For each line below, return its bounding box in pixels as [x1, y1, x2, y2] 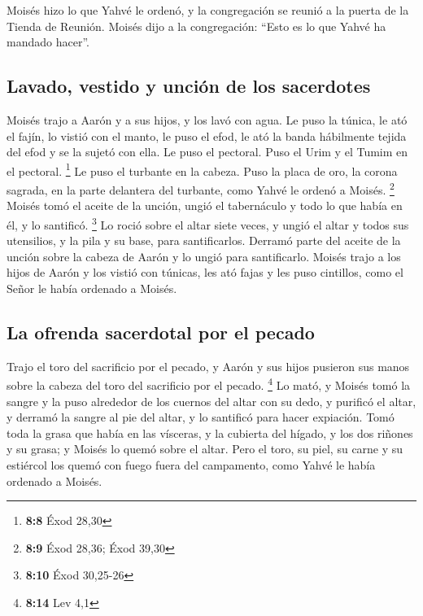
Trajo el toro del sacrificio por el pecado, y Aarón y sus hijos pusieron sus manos [7, 357, 410, 374]
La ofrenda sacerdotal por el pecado [7, 319, 315, 344]
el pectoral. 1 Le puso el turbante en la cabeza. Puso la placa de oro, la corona [7, 159, 398, 179]
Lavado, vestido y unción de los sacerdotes [7, 73, 371, 98]
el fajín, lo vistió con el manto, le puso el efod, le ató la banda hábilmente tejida [7, 127, 407, 144]
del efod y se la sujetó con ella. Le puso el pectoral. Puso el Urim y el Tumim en [7, 143, 408, 160]
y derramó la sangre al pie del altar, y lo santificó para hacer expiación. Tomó [7, 408, 395, 426]
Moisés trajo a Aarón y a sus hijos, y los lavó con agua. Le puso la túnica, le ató [7, 111, 408, 128]
